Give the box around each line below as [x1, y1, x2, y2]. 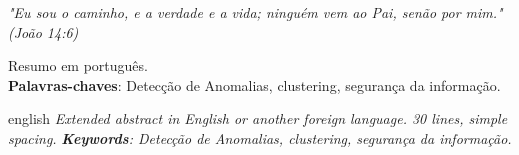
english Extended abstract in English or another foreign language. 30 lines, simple [8, 108, 508, 129]
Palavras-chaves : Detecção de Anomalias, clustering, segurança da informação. [8, 74, 501, 95]
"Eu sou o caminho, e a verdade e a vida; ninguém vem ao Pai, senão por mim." [8, 2, 503, 22]
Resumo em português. [8, 55, 148, 76]
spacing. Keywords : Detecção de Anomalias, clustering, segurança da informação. [8, 127, 512, 148]
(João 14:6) [8, 21, 79, 42]
